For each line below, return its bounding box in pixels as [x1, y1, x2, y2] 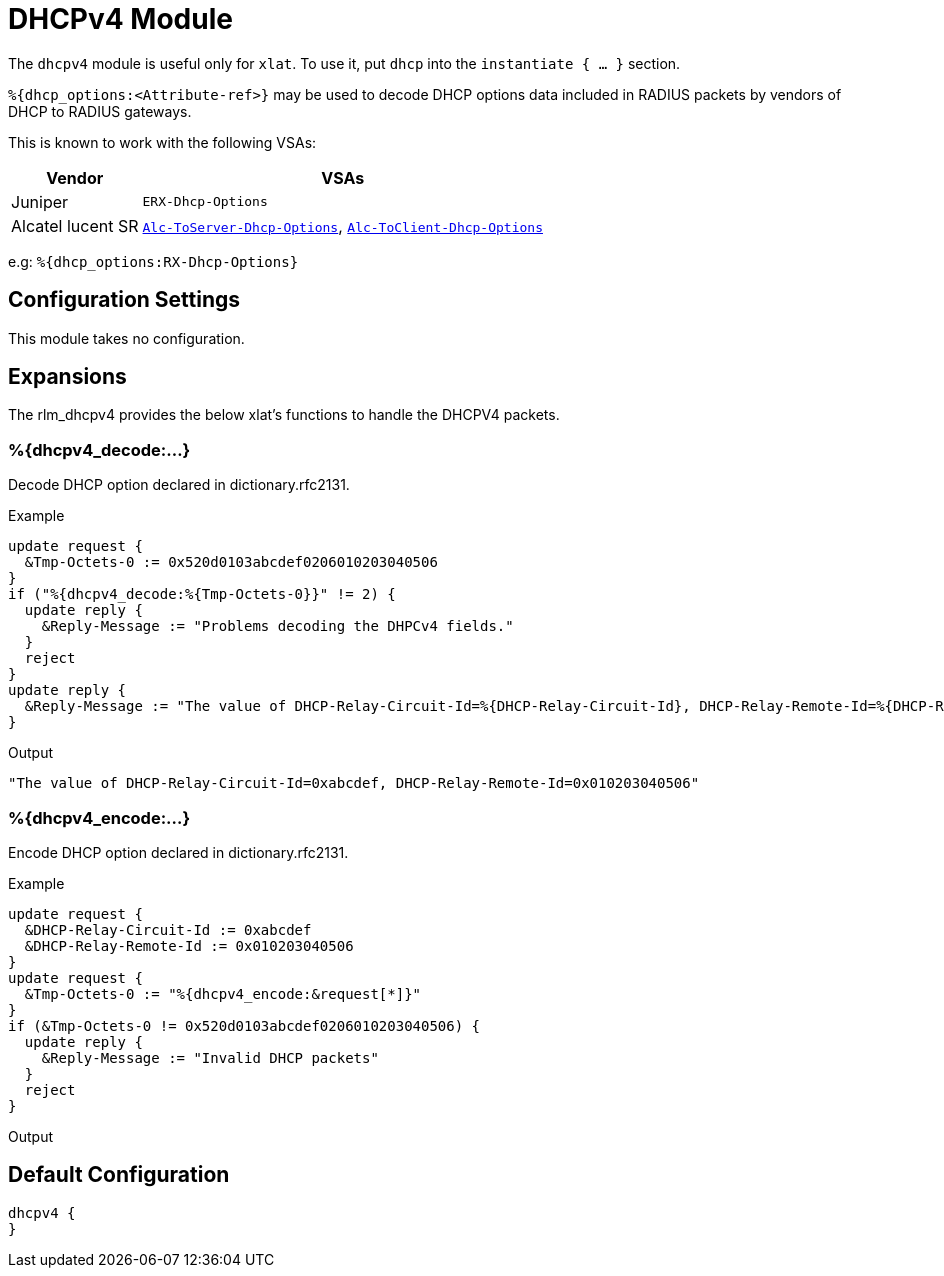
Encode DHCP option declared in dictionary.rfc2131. [8, 843, 349, 861]
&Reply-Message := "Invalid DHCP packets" [41, 1049, 379, 1066]
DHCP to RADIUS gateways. [8, 102, 192, 120]
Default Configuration [8, 1162, 230, 1188]
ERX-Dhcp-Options [142, 194, 268, 210]
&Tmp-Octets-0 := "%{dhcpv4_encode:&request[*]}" [24, 985, 422, 1002]
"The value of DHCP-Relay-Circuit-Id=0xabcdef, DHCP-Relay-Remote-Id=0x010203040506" [8, 775, 700, 792]
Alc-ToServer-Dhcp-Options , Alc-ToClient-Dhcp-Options [142, 215, 543, 236]
